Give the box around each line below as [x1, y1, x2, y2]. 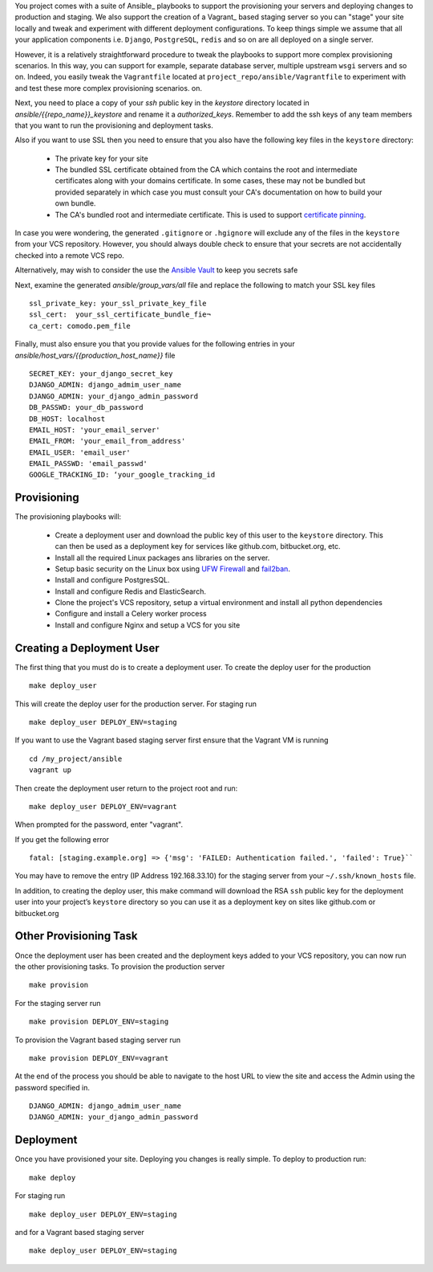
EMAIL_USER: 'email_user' [29, 448, 132, 457]
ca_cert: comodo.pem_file [29, 321, 132, 330]
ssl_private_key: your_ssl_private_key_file [29, 298, 208, 308]
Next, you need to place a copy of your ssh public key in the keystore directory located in [14, 98, 310, 108]
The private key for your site [55, 153, 148, 163]
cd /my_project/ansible [29, 754, 123, 763]
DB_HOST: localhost [29, 414, 106, 423]
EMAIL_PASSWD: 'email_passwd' [29, 459, 148, 468]
